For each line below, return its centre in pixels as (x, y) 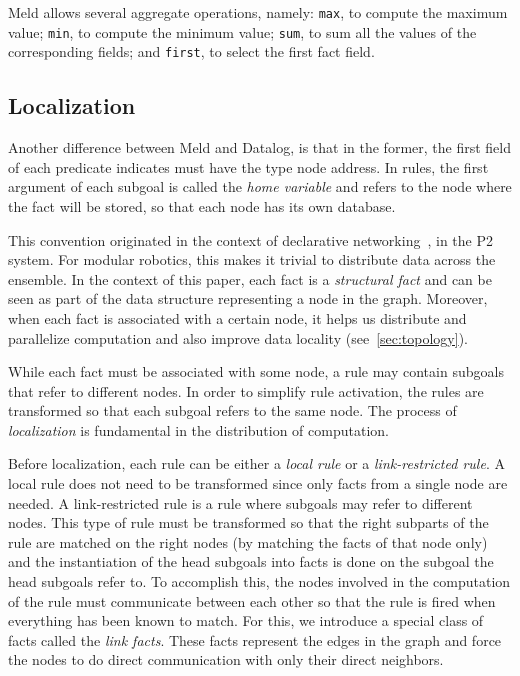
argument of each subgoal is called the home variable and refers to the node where (260, 186)
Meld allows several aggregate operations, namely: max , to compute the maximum (258, 12)
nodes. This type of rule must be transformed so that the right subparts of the (248, 522)
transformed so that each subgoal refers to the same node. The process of (232, 410)
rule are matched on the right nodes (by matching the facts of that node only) (248, 541)
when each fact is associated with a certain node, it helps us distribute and (237, 317)
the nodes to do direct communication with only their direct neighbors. (226, 659)
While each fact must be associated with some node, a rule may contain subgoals (256, 371)
